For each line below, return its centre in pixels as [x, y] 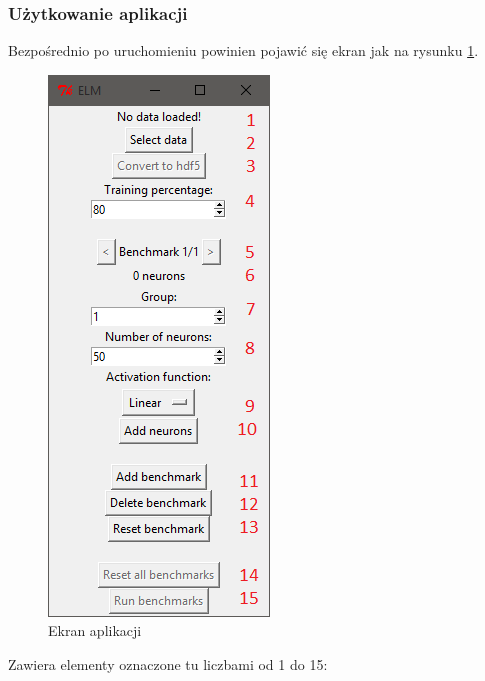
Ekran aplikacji [95, 630]
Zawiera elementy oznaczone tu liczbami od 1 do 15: [168, 664]
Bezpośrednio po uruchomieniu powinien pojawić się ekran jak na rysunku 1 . [243, 50]
